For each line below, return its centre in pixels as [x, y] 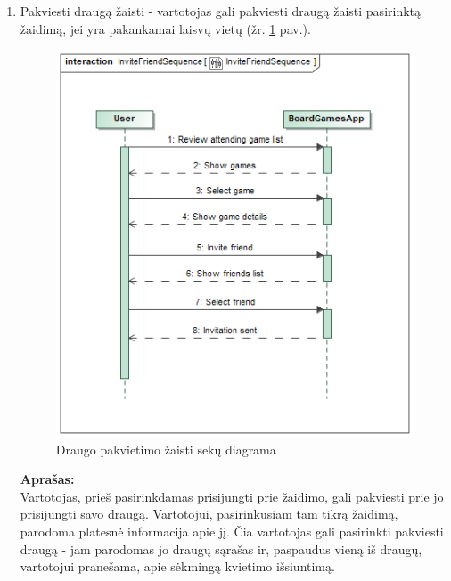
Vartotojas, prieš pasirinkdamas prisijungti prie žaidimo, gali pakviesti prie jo [232, 496]
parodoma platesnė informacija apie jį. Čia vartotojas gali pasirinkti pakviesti [232, 532]
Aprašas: [47, 479]
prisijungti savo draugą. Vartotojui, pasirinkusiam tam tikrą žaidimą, [209, 514]
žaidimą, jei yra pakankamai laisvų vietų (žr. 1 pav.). [165, 28]
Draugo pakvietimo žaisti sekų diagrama [166, 449]
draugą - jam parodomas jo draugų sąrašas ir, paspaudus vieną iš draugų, [221, 548]
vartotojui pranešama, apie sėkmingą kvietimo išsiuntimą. [177, 566]
